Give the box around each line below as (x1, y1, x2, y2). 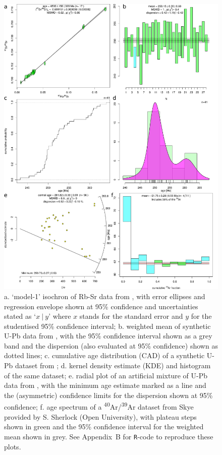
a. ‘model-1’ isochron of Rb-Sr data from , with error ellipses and (4, 291, 205, 301)
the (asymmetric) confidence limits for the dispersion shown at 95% (4, 389, 213, 400)
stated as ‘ (4, 311, 36, 321)
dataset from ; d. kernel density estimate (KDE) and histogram (15, 360, 211, 371)
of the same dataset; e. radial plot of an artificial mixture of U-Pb (4, 370, 207, 380)
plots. (4, 441, 21, 451)
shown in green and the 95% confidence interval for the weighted (4, 421, 204, 432)
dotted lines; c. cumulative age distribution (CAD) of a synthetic (4, 350, 205, 361)
